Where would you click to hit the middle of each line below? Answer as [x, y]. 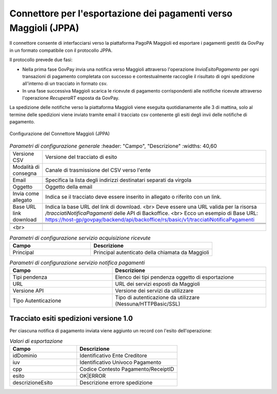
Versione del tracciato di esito [81, 157]
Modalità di [26, 167]
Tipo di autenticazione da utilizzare [157, 297]
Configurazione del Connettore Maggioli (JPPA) [60, 133]
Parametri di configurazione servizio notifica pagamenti [77, 262]
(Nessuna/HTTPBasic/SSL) [148, 304]
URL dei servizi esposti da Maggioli [157, 284]
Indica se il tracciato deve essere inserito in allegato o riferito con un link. [133, 197]
